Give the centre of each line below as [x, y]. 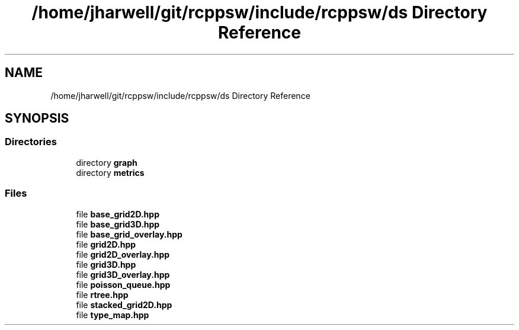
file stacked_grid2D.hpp [124, 305]
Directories [31, 142]
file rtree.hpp [102, 294]
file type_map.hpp [113, 315]
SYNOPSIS [37, 118]
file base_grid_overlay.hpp [129, 234]
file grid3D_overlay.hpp [123, 274]
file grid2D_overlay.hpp [123, 254]
